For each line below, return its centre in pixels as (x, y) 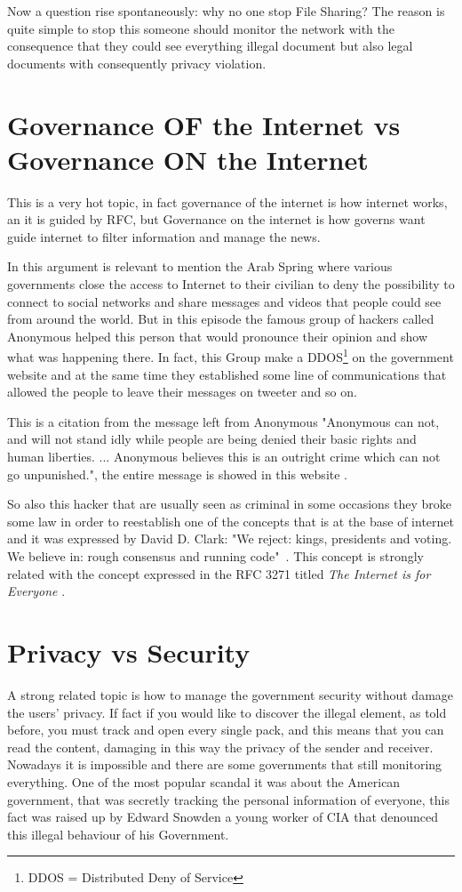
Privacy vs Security (129, 652)
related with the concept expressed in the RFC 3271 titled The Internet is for (219, 573)
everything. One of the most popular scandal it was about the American (204, 781)
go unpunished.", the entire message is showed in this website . (178, 474)
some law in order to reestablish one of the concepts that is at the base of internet (231, 521)
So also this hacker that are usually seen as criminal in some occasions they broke (230, 504)
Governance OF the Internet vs (204, 124)
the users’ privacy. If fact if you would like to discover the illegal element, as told (227, 712)
